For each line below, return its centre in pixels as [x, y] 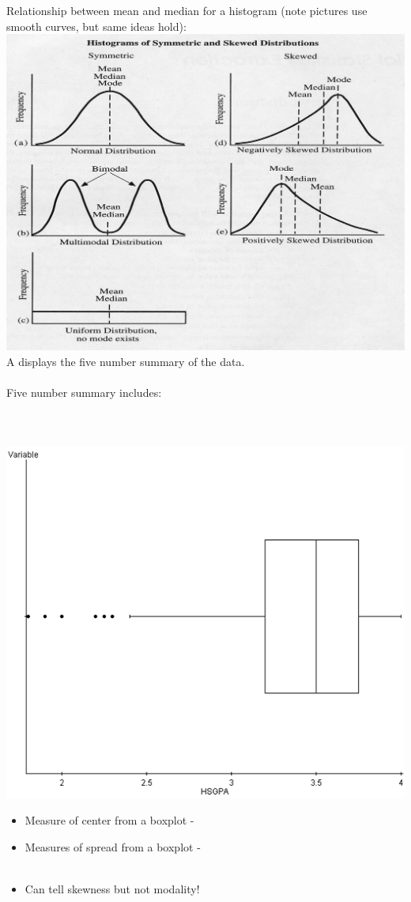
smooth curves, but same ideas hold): [96, 26]
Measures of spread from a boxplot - [113, 846]
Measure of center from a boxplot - [109, 820]
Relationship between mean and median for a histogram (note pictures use [187, 10]
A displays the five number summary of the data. [126, 361]
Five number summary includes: [84, 393]
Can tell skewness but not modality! [112, 889]
